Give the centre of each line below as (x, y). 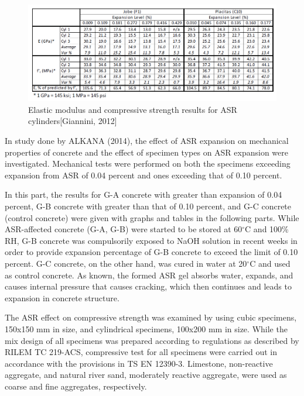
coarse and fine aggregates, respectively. (76, 386)
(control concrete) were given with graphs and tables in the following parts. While (152, 217)
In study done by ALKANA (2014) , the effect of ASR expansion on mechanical (147, 140)
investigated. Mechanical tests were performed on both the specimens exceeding (148, 163)
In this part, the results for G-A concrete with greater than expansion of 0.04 (144, 194)
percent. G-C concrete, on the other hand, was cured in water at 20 (126, 263)
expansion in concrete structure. (62, 297)
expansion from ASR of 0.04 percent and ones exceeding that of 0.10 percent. (144, 175)
